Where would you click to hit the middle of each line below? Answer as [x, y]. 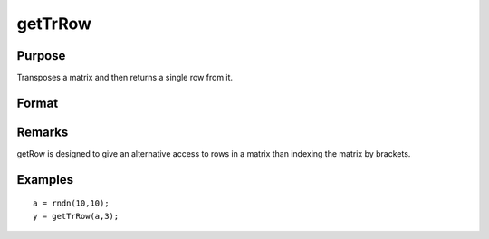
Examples [45, 180]
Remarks [43, 132]
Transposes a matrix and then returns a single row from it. [125, 78]
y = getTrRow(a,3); [76, 216]
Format [38, 103]
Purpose [41, 56]
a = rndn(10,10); [71, 203]
